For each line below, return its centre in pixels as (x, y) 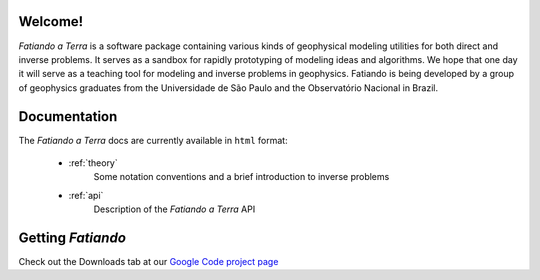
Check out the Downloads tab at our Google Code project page (148, 262)
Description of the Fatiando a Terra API (174, 209)
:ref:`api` (86, 195)
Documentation (68, 116)
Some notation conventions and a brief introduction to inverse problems (241, 177)
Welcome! (51, 21)
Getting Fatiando (72, 237)
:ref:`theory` (93, 162)
